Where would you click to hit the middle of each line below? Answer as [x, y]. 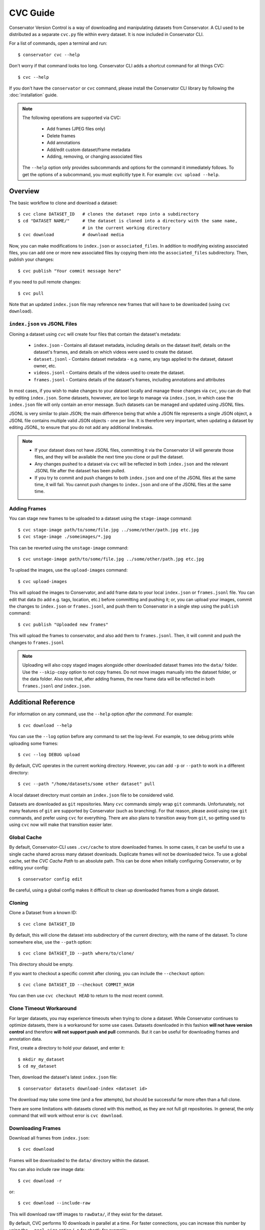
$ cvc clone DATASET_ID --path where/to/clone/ [76, 953]
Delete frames [61, 136]
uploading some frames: [34, 743]
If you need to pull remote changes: [45, 282]
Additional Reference [42, 702]
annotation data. [26, 1039]
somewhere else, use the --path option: [50, 942]
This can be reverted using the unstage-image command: [69, 548]
